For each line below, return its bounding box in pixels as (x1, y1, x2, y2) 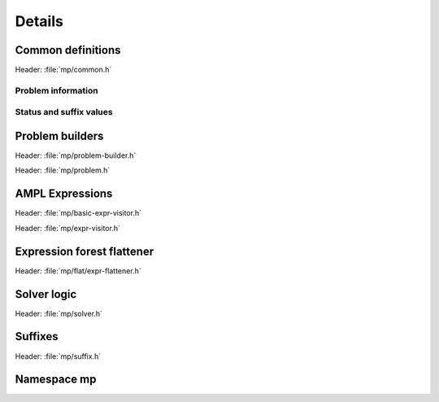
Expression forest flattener (15, 244, 154, 258)
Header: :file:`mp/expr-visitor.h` (15, 223, 121, 233)
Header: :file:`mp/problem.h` (15, 165, 111, 175)
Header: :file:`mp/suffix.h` (15, 351, 102, 361)
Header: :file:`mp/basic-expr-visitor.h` (15, 208, 142, 218)
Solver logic (15, 287, 77, 301)
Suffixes (15, 330, 59, 343)
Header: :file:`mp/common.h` (15, 65, 112, 75)
